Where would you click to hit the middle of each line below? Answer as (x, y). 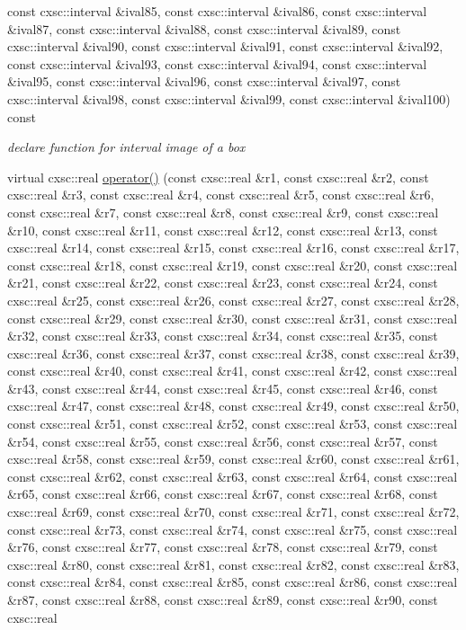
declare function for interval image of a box (126, 147)
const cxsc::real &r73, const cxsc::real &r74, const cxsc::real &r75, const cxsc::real (233, 529)
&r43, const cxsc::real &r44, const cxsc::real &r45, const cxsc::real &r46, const (223, 388)
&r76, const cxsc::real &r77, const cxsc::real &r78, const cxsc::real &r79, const (223, 547)
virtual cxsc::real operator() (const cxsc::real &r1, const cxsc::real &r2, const (218, 177)
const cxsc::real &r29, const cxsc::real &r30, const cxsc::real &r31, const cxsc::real (233, 318)
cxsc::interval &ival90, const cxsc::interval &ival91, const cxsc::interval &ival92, (225, 46)
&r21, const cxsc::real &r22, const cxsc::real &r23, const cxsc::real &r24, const (223, 283)
